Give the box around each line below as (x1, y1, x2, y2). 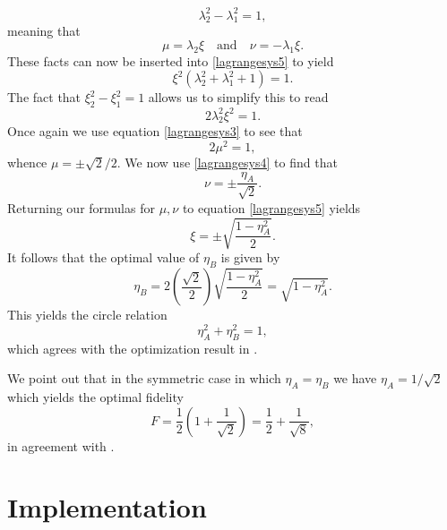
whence (7, 153, 47, 172)
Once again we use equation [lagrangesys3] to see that (7, 122, 303, 141)
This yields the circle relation (7, 305, 168, 324)
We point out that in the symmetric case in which (7, 369, 281, 388)
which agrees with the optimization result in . (7, 338, 258, 357)
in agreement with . (7, 436, 115, 455)
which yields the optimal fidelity (7, 388, 184, 406)
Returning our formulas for (7, 198, 155, 217)
